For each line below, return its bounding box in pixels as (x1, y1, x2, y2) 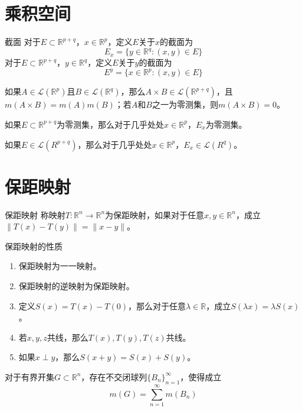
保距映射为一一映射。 (18, 260, 101, 272)
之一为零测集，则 (152, 98, 218, 111)
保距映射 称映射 (5, 208, 65, 221)
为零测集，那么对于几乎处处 (57, 118, 165, 130)
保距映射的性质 (5, 240, 63, 252)
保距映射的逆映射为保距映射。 (18, 280, 134, 292)
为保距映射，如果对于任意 (105, 208, 205, 221)
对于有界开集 (5, 370, 54, 383)
